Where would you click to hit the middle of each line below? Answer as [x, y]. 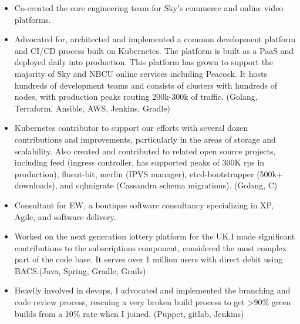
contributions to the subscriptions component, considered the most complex [151, 247]
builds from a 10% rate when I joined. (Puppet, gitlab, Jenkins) [129, 313]
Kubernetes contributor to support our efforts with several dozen [131, 128]
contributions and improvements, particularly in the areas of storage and [145, 139]
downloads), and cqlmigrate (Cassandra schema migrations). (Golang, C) [146, 185]
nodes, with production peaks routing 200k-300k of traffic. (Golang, [136, 97]
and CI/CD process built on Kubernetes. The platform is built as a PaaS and [154, 50]
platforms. [33, 19]
